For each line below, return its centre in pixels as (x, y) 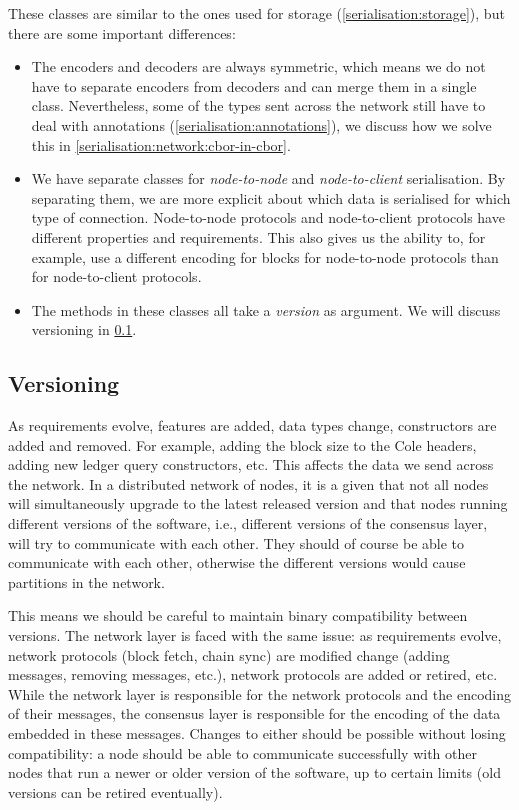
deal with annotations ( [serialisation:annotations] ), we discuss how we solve (261, 124)
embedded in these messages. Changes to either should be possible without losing (257, 733)
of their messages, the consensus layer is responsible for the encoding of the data (254, 713)
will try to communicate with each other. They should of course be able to (236, 542)
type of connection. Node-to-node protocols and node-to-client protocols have (268, 217)
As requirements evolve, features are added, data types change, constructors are (252, 425)
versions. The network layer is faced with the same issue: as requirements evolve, (255, 635)
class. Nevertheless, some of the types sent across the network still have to (258, 105)
